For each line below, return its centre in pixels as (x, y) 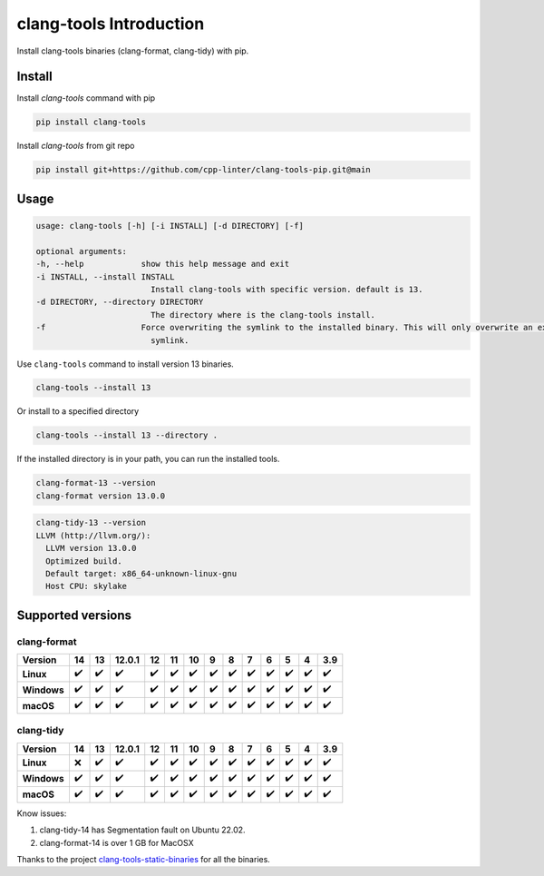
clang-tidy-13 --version (91, 523)
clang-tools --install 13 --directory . (126, 435)
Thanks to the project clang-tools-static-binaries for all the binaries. (144, 860)
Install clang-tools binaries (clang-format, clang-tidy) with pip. (133, 51)
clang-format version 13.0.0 (101, 496)
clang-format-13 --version (96, 483)
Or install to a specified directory (78, 411)
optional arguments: (81, 251)
